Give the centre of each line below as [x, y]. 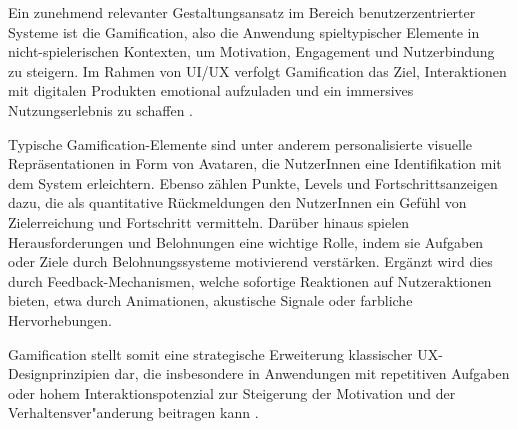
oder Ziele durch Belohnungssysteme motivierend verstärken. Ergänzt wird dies [250, 261]
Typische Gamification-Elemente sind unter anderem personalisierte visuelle [240, 143]
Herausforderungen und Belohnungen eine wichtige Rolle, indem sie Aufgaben [246, 241]
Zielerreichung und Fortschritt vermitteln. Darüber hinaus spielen [209, 221]
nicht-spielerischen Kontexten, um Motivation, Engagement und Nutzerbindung [251, 51]
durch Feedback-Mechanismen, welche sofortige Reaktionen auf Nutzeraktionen [250, 280]
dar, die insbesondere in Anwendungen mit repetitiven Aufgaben [312, 373]
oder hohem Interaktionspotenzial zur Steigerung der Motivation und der [232, 392]
